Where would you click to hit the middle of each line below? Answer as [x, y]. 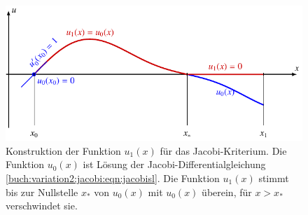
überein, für [227, 192]
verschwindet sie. [42, 206]
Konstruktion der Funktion [63, 150]
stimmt [274, 178]
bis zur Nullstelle [42, 192]
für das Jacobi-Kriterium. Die [223, 150]
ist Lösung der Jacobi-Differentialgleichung [174, 164]
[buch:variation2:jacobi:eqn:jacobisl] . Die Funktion [113, 178]
